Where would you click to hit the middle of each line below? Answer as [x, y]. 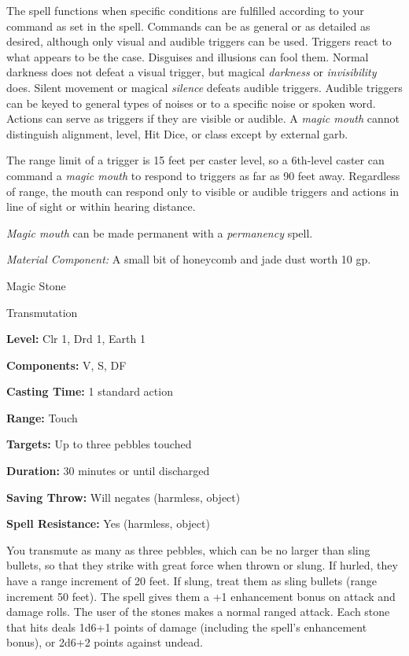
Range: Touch [42, 417]
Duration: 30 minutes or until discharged [108, 471]
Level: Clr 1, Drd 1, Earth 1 [76, 339]
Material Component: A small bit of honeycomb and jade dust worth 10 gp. [189, 259]
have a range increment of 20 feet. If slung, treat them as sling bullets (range [192, 581]
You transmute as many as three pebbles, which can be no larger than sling [188, 549]
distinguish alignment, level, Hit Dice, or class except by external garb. [177, 133]
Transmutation [42, 312]
